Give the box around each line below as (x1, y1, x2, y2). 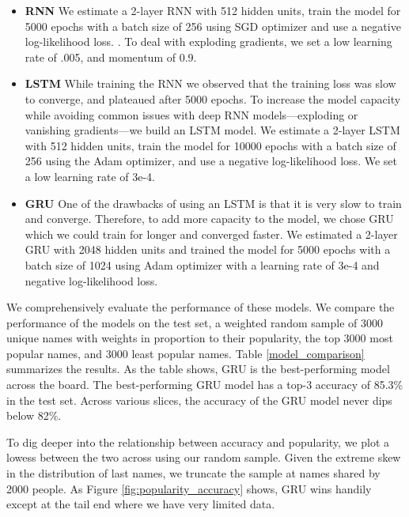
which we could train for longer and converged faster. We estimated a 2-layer (25, 225, 398, 242)
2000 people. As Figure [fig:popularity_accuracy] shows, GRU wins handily (6, 480, 372, 496)
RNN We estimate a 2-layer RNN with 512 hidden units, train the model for (25, 2, 401, 18)
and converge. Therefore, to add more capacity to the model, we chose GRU (25, 210, 394, 227)
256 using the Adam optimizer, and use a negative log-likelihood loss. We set (25, 153, 397, 169)
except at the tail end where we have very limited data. (6, 496, 275, 512)
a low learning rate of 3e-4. (25, 168, 155, 184)
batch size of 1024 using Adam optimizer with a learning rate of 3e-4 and (25, 256, 380, 273)
